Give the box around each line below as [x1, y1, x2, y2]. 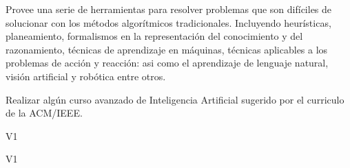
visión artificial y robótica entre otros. [6, 69, 166, 83]
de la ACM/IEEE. [6, 106, 83, 120]
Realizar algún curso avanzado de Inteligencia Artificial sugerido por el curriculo [6, 92, 344, 106]
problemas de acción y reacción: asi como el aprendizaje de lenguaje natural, [6, 56, 329, 70]
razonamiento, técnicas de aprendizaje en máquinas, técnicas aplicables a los [6, 42, 328, 56]
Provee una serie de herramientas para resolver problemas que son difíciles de [6, 2, 332, 16]
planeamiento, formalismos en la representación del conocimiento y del [6, 29, 303, 43]
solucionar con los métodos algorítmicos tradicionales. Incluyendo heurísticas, [6, 15, 331, 29]
